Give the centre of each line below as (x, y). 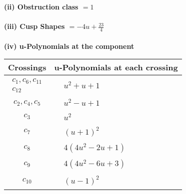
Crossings (27, 67)
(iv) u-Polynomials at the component (69, 46)
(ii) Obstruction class (41, 6)
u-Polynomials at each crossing (116, 67)
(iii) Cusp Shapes (34, 26)
